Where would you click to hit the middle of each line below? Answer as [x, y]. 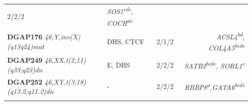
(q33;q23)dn [25, 69]
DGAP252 [25, 81]
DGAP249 [25, 60]
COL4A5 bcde [226, 47]
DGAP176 [25, 37]
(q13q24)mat [26, 46]
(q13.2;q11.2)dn [31, 91]
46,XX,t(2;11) [65, 60]
